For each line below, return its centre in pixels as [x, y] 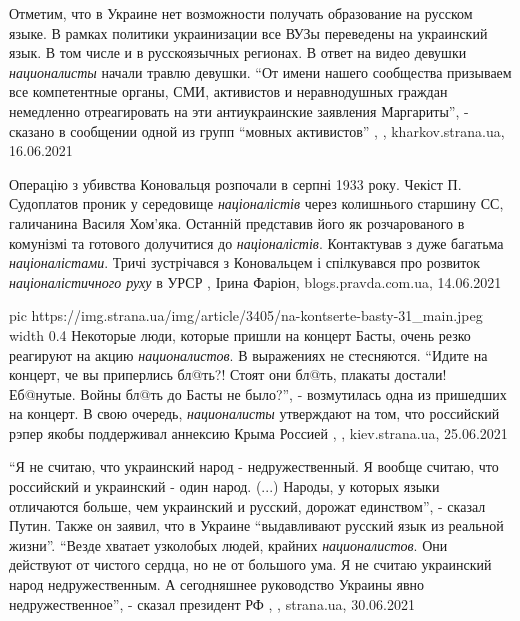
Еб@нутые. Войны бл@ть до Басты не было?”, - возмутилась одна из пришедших [258, 393]
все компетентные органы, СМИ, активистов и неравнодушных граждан [228, 91]
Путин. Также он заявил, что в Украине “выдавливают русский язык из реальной [256, 525]
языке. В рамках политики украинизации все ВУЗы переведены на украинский [248, 32]
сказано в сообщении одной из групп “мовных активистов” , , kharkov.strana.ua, [257, 130]
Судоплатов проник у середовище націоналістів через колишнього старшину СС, [256, 203]
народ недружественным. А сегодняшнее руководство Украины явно [217, 584]
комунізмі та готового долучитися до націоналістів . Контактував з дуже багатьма [256, 242]
